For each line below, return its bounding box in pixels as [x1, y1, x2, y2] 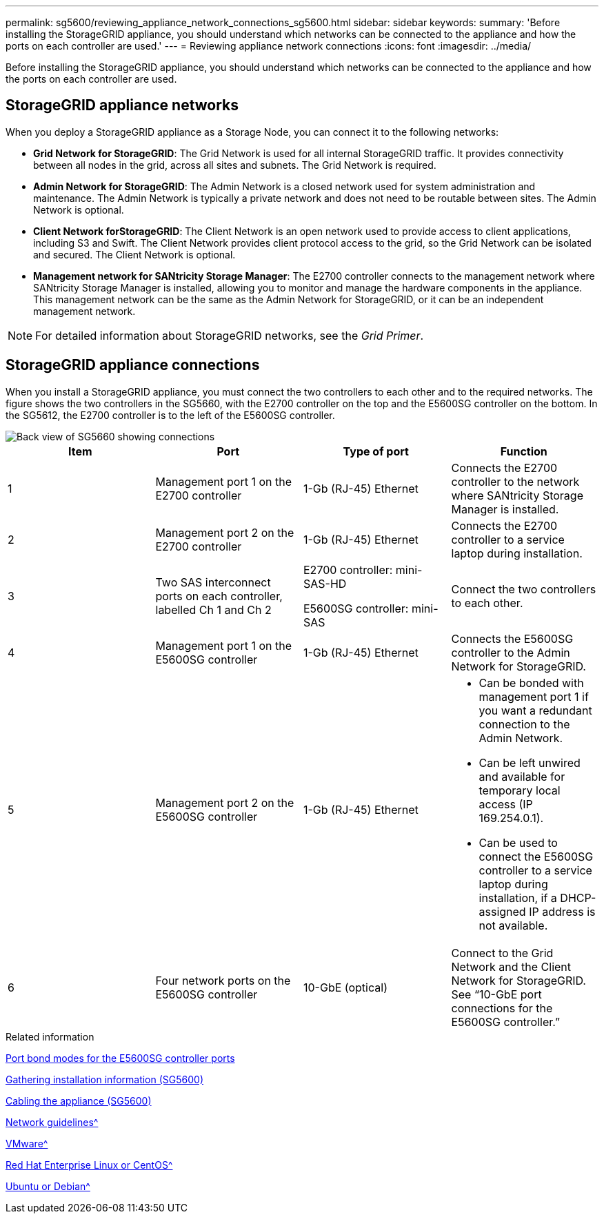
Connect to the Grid [451, 945, 554, 960]
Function [500, 444, 547, 458]
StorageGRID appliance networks [6, 96, 239, 114]
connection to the [479, 717, 570, 731]
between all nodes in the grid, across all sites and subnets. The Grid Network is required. [33, 158, 436, 171]
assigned [479, 904, 526, 919]
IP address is [529, 904, 596, 919]
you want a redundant [479, 703, 592, 717]
